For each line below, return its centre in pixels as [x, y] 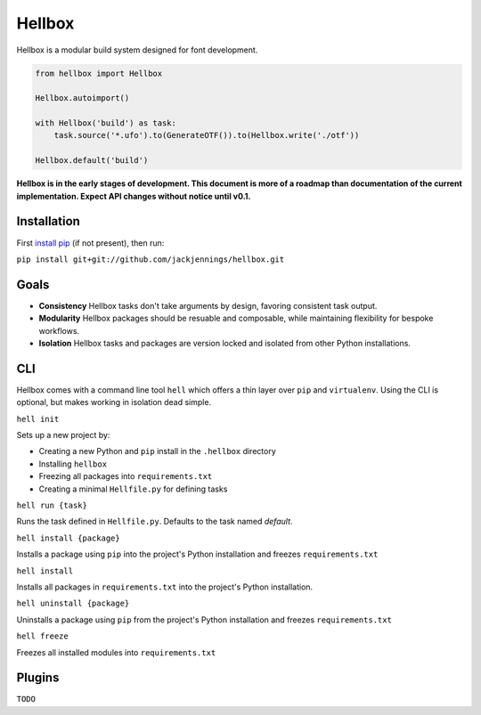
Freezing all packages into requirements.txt [126, 476]
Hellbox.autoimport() [82, 98]
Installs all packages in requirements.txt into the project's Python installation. [165, 587]
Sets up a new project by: [63, 435]
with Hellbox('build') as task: [106, 123]
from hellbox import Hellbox [99, 73]
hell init [38, 419]
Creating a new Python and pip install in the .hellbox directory [157, 451]
